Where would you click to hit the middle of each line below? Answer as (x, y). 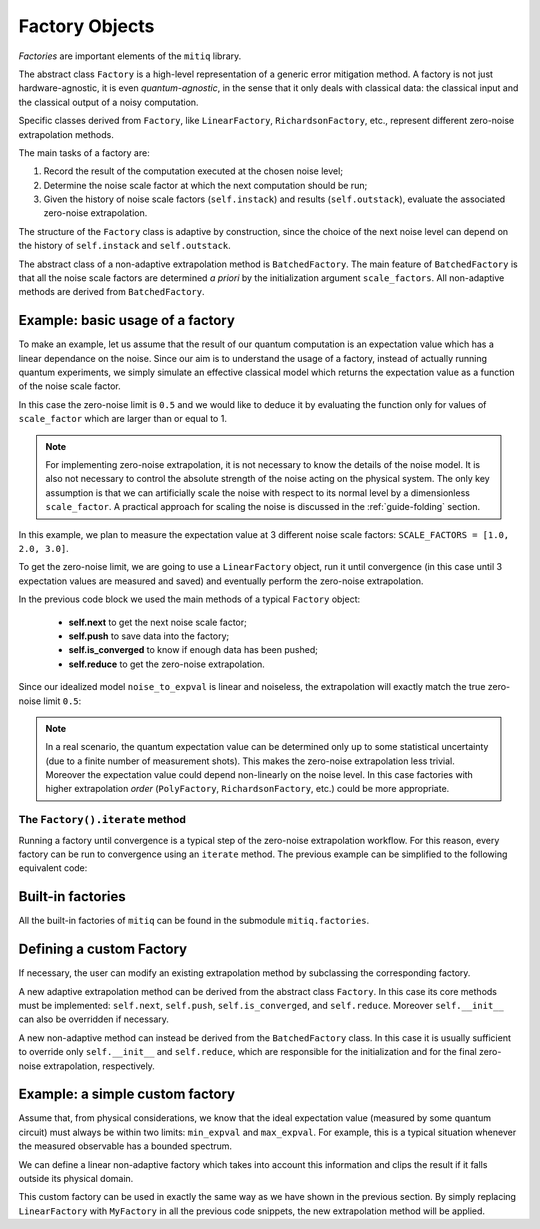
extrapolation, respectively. (99, 1066)
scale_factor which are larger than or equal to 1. (122, 419)
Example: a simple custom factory (126, 1094)
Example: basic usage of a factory (126, 320)
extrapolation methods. (66, 134)
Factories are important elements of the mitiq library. (130, 56)
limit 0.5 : (62, 701)
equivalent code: (53, 868)
